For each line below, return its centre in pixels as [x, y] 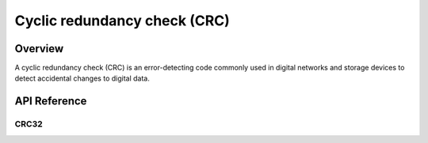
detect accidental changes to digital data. [82, 78]
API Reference [51, 102]
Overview [39, 49]
